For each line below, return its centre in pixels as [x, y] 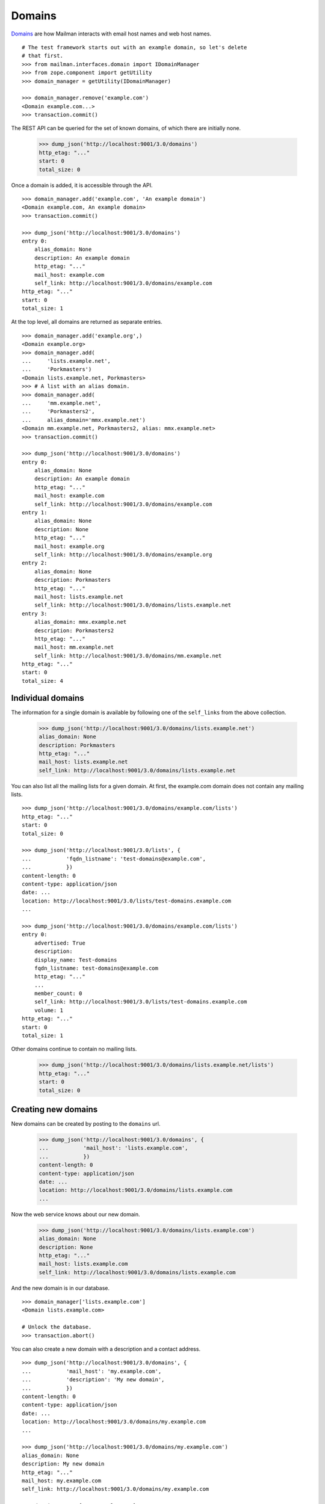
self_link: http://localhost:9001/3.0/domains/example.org [123, 554]
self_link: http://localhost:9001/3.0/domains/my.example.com [116, 1489]
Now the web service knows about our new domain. [76, 1214]
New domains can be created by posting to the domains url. [86, 1124]
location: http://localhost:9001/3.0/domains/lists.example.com [136, 1190]
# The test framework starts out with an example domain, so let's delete [135, 47]
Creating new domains [54, 1109]
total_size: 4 [42, 681]
